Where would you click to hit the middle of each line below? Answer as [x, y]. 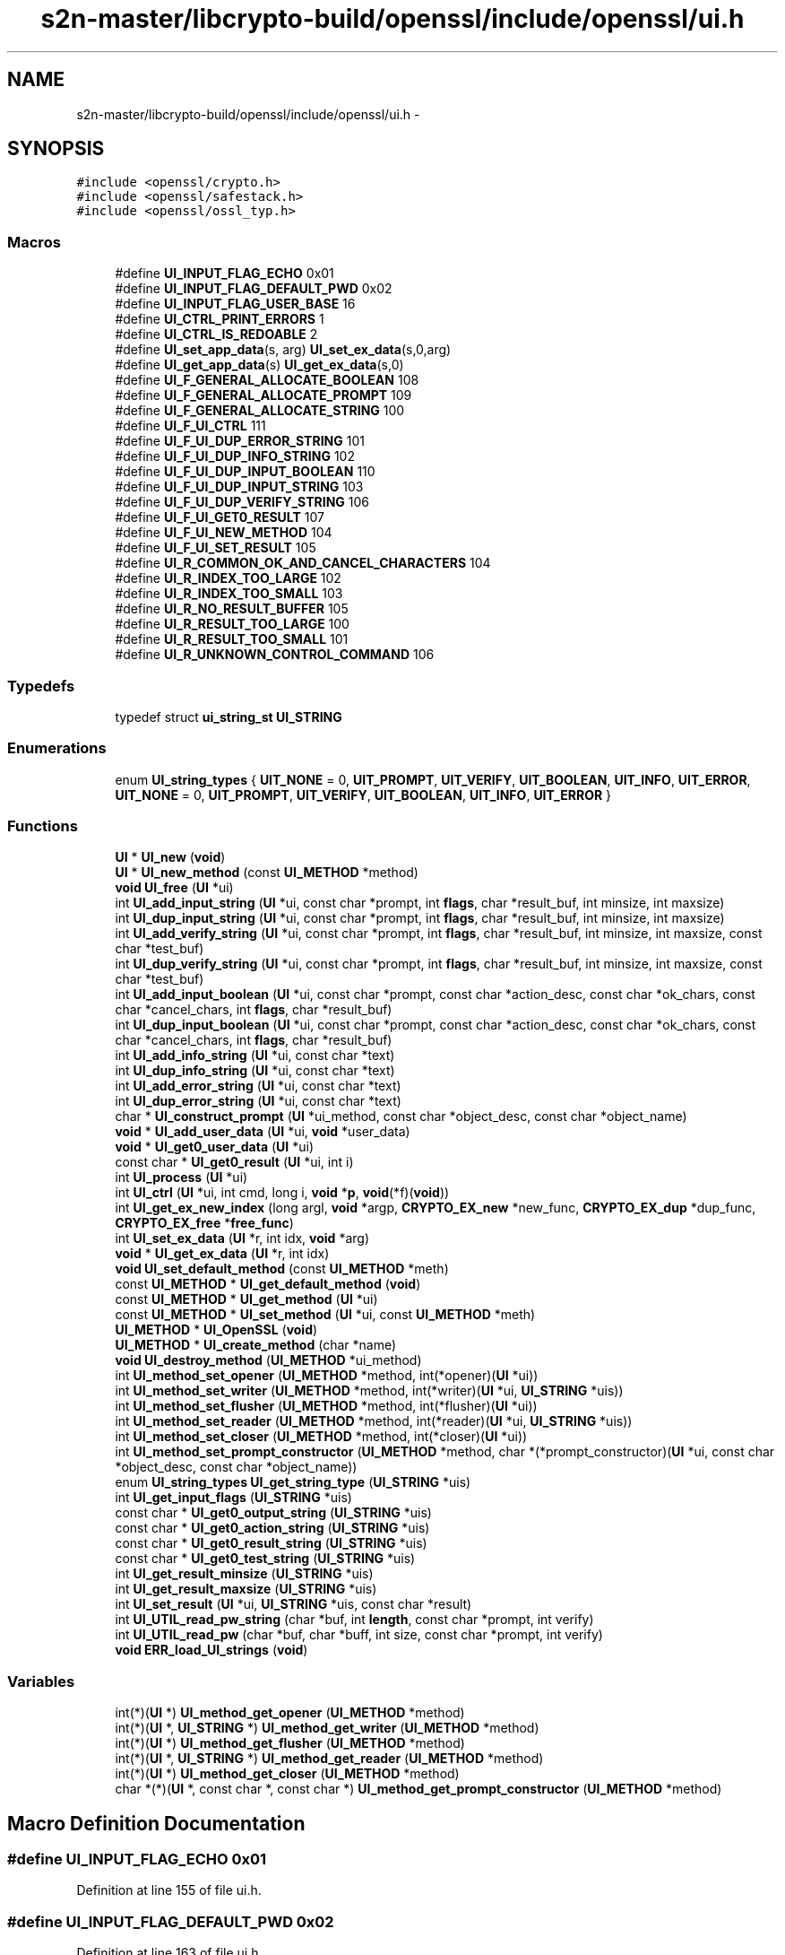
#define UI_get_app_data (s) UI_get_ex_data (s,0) [259, 365]
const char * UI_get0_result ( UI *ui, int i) [234, 1162]
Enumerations [57, 748]
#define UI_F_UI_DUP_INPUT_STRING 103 [239, 487]
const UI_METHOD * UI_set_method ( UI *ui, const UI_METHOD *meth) [325, 1315]
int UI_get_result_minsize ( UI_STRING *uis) [244, 1574]
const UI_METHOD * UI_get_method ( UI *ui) [246, 1299]
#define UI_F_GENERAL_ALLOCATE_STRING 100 [260, 411]
